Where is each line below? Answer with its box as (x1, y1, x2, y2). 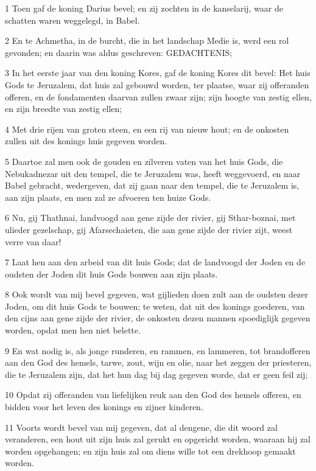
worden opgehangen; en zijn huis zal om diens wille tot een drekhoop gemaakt (5, 444, 296, 457)
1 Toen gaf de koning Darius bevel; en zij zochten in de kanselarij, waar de (5, 2, 284, 14)
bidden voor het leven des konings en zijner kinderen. (5, 400, 203, 413)
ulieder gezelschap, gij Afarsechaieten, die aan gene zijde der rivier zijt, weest (5, 223, 293, 235)
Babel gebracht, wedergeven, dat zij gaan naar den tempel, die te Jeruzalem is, (5, 179, 300, 192)
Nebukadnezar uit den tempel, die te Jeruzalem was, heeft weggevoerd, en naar (5, 167, 301, 180)
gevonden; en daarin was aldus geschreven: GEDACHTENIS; (5, 46, 233, 58)
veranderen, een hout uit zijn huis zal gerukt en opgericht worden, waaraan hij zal (5, 433, 311, 445)
